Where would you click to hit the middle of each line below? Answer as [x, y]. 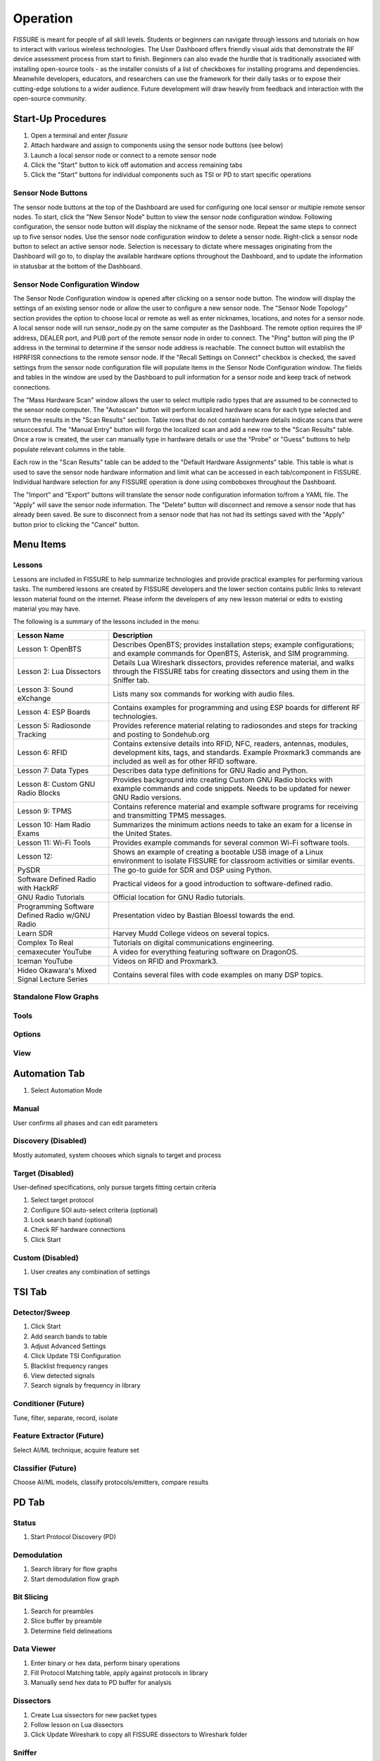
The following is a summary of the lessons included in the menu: [106, 622]
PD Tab [29, 1502]
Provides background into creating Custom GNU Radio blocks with [223, 780]
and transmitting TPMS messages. [170, 815]
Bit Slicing [31, 1597]
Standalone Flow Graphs [56, 997]
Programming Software [56, 907]
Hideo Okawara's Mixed [57, 970]
